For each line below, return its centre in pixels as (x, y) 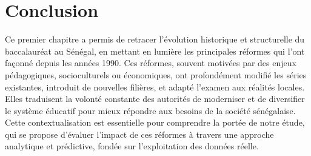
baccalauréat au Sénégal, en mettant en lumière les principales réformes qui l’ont (155, 51)
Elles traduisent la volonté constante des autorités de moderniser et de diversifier (155, 99)
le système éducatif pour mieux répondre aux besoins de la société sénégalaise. (150, 110)
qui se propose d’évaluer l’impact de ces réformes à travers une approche (139, 134)
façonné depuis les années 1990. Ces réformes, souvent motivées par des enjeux (151, 63)
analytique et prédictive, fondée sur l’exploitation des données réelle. (132, 146)
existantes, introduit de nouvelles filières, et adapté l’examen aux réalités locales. (155, 86)
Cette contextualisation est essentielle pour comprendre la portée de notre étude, (155, 122)
